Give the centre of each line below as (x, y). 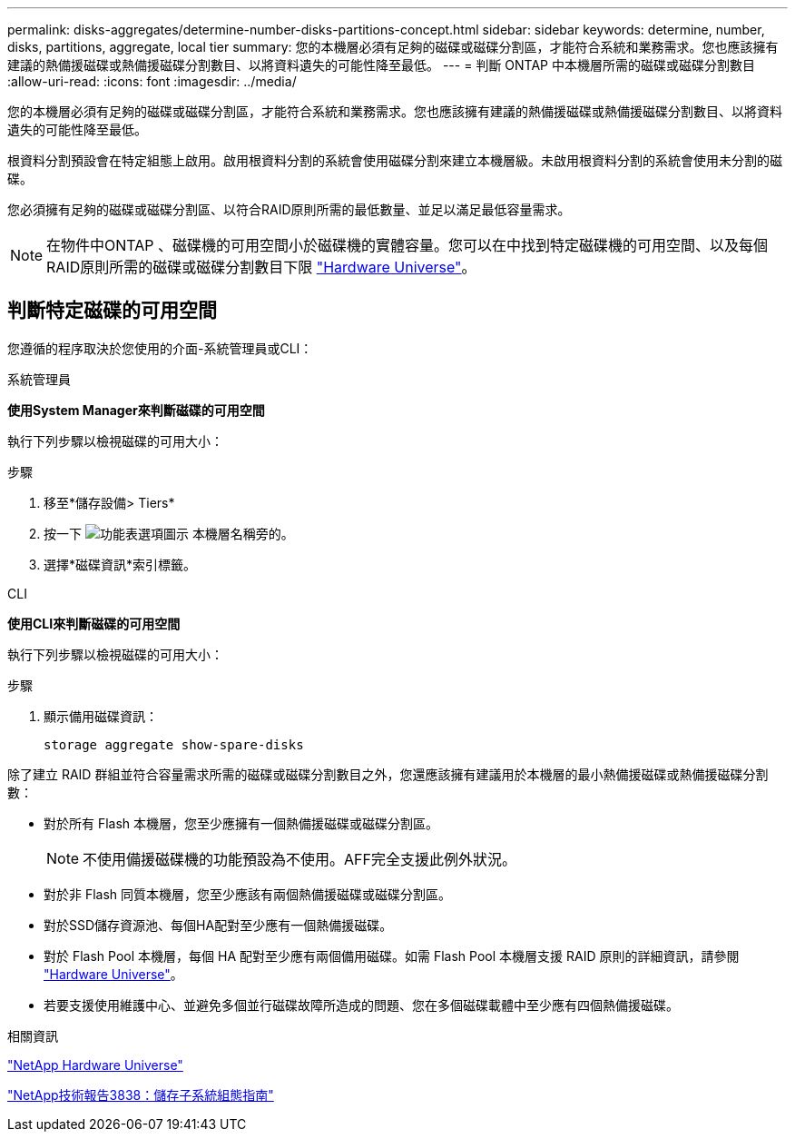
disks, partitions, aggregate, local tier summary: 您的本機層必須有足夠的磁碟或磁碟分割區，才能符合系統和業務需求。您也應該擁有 (393, 47)
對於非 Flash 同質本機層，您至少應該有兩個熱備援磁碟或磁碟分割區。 (248, 894)
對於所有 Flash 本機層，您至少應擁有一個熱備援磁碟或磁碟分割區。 (241, 823)
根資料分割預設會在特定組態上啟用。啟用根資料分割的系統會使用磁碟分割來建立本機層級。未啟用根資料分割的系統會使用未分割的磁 (395, 160)
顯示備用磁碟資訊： (101, 716)
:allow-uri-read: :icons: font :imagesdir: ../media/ (152, 81)
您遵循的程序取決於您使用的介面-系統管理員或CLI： (160, 348)
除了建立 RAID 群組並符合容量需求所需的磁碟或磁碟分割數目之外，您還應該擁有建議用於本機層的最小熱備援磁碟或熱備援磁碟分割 (388, 774)
